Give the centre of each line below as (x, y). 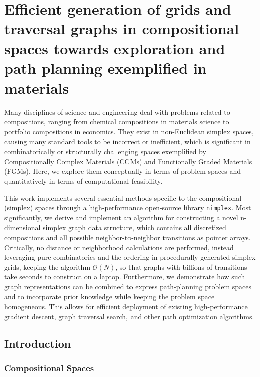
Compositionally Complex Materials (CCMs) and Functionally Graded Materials (128, 161)
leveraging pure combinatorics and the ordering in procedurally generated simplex (130, 257)
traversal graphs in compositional (122, 28)
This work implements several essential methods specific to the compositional (123, 198)
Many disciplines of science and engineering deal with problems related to (117, 111)
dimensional (22, 227)
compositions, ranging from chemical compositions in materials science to (117, 122)
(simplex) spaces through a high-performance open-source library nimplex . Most (128, 208)
